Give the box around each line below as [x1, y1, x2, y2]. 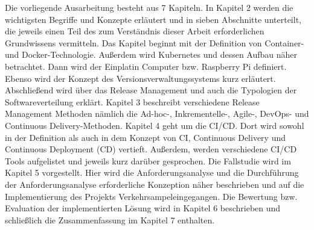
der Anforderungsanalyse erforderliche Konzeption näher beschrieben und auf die [5, 178, 304, 190]
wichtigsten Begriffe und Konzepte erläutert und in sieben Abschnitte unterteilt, [5, 13, 301, 25]
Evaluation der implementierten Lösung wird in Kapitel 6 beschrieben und [5, 202, 281, 214]
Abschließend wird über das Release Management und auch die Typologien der [5, 84, 297, 96]
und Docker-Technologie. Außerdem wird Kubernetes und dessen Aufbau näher [5, 48, 298, 61]
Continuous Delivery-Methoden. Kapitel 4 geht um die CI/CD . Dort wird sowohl [5, 119, 304, 131]
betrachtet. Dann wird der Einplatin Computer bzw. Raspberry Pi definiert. [5, 60, 287, 72]
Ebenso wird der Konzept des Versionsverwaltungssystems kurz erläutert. [5, 72, 276, 84]
